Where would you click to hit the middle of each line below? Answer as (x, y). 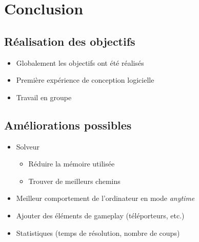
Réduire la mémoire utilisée (72, 164)
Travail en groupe (44, 97)
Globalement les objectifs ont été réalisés (80, 62)
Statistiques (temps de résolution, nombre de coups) (98, 232)
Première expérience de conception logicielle (85, 80)
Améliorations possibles (68, 125)
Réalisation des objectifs (70, 41)
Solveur (28, 146)
